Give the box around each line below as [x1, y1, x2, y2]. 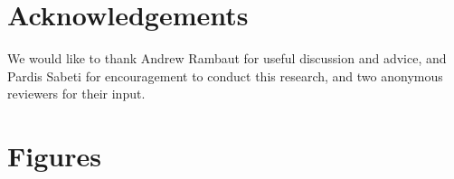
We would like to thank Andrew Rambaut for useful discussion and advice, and [7, 49, 447, 68]
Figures [7, 137, 101, 174]
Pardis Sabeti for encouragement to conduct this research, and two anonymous [7, 66, 443, 85]
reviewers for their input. [7, 84, 146, 103]
